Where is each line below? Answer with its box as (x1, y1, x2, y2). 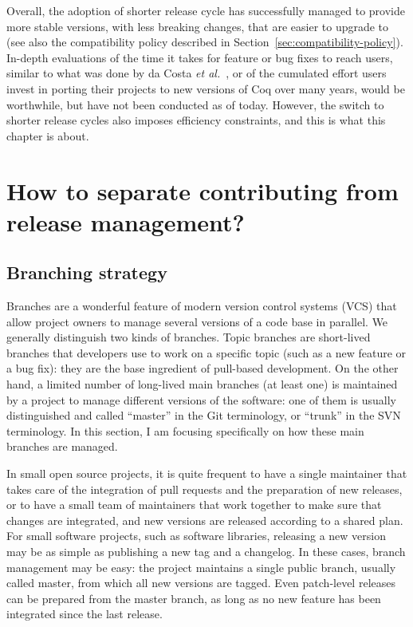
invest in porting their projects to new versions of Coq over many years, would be (6, 80, 405, 97)
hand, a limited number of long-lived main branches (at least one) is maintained (6, 376, 398, 392)
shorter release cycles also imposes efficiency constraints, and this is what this (6, 112, 386, 128)
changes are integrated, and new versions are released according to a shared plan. (6, 511, 403, 528)
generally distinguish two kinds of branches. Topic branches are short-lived (6, 329, 371, 345)
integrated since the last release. (6, 605, 163, 622)
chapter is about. (6, 127, 89, 144)
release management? (6, 205, 245, 238)
